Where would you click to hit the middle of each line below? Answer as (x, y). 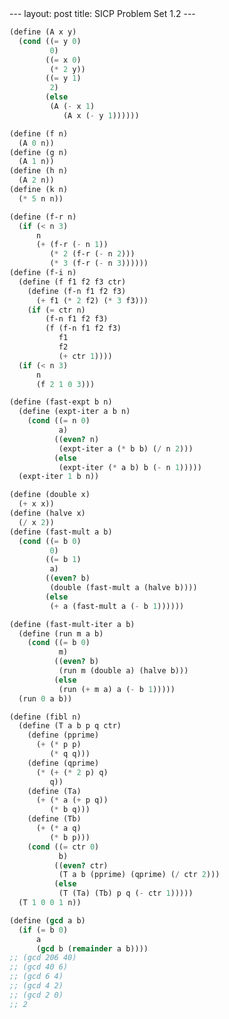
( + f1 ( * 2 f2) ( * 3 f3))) (92, 300)
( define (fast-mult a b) (61, 532)
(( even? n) (76, 439)
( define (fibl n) (45, 717)
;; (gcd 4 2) (36, 986)
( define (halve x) (47, 513)
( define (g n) (39, 152)
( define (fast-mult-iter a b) (72, 624)
